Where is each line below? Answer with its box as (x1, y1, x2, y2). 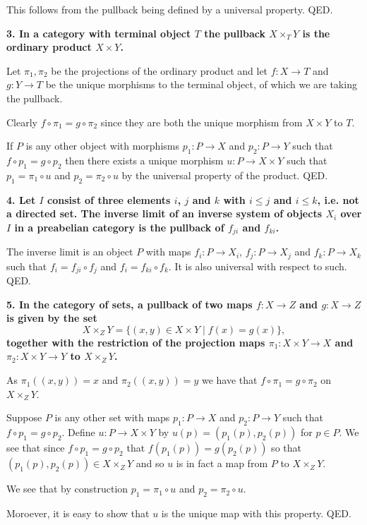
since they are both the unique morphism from (100, 114, 303, 129)
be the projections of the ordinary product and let (51, 63, 268, 78)
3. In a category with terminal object (6, 25, 191, 40)
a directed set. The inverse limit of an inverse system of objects (6, 206, 323, 221)
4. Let (6, 192, 36, 207)
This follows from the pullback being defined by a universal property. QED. (6, 2, 333, 16)
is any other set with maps (54, 410, 170, 425)
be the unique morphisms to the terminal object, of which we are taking (45, 77, 357, 92)
